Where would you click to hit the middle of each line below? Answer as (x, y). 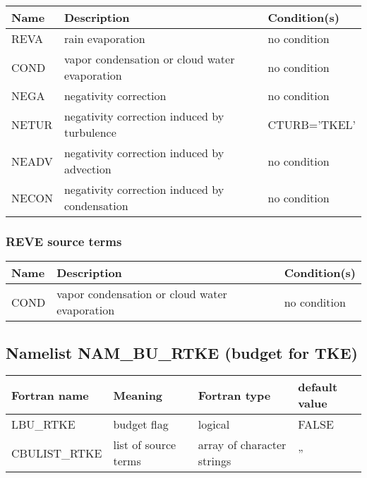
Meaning (138, 395)
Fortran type (234, 395)
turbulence (90, 132)
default (318, 387)
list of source (145, 445)
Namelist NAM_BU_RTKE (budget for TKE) (182, 352)
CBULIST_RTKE (57, 453)
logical (214, 424)
